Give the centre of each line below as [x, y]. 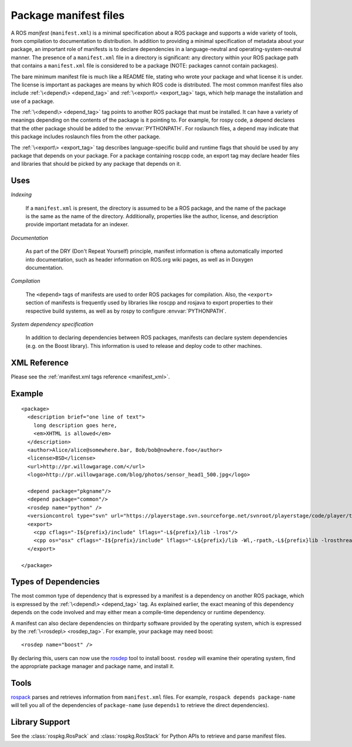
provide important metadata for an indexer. [77, 225]
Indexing [21, 195]
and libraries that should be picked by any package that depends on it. [96, 164]
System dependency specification [52, 324]
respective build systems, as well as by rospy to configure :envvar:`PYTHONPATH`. [126, 311]
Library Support [40, 722]
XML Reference [40, 362]
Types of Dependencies [55, 582]
